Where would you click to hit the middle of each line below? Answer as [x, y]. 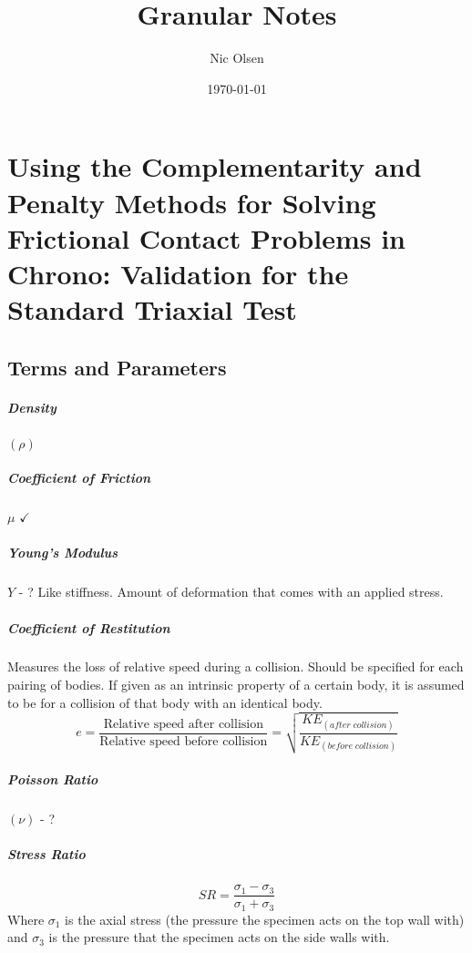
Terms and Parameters [117, 367]
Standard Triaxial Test [152, 309]
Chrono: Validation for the [178, 273]
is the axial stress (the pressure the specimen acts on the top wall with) [265, 919]
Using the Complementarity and [215, 166]
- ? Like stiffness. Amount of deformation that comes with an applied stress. [231, 592]
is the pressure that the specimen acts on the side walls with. [219, 937]
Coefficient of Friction [79, 478]
